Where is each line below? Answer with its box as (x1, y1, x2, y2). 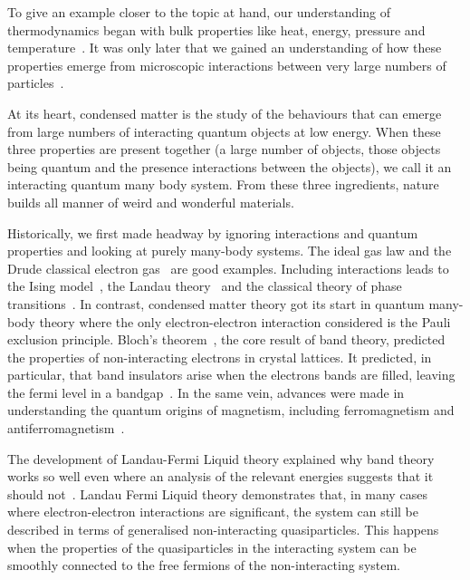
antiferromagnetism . (7, 419, 125, 438)
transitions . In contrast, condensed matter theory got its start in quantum (7, 294, 425, 313)
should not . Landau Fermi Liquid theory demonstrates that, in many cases (7, 484, 427, 503)
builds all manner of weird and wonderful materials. (7, 192, 294, 211)
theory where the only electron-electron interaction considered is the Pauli (39, 312, 451, 331)
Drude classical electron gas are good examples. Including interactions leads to (7, 258, 449, 277)
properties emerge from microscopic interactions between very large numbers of (7, 55, 446, 74)
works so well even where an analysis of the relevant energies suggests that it (7, 467, 434, 486)
